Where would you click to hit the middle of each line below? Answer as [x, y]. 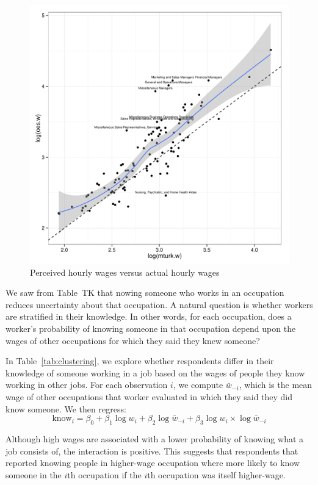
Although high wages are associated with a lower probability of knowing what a [155, 438]
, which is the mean [276, 385]
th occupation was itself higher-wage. [216, 474]
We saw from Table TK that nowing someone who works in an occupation [145, 293]
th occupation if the [104, 474]
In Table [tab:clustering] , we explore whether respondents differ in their [140, 361]
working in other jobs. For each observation [87, 385]
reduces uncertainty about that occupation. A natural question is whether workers [159, 304]
